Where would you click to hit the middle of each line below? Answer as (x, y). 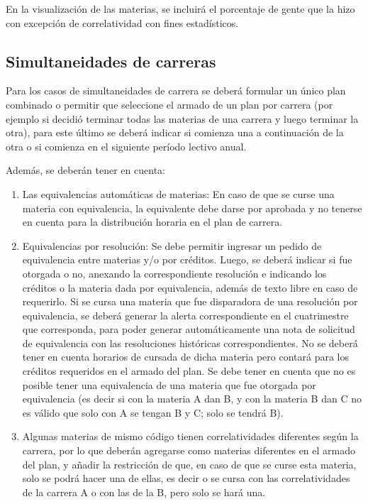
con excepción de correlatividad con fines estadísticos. (122, 22)
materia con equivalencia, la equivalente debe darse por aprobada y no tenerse (192, 208)
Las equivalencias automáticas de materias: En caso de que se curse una (178, 193)
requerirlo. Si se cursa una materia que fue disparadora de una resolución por (190, 301)
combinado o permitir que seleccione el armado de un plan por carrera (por (169, 104)
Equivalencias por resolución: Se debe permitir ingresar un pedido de (172, 245)
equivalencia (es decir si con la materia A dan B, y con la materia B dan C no (192, 399)
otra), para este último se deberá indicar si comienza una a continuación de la (175, 132)
